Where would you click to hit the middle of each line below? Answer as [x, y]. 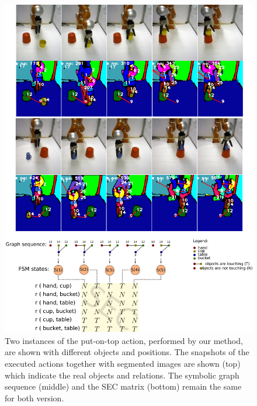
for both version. [34, 398]
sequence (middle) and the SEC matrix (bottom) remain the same [123, 386]
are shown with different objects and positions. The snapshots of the [127, 352]
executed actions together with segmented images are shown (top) [123, 363]
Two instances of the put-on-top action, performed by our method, [124, 340]
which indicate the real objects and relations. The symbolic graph [122, 375]
